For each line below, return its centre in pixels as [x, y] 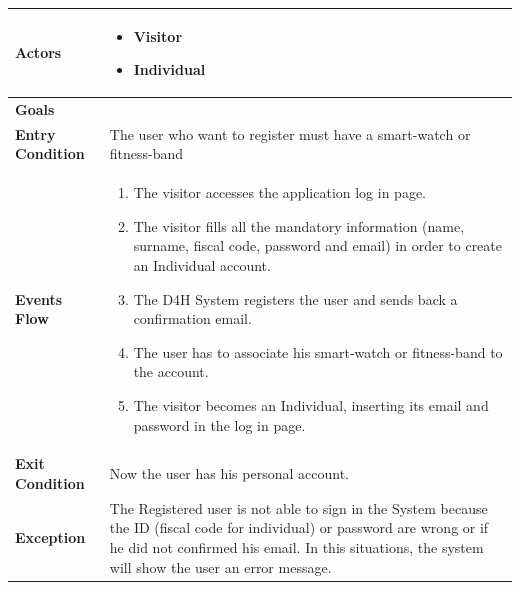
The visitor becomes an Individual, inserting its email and [311, 404]
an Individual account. [202, 265]
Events [39, 298]
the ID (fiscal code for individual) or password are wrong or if [299, 527]
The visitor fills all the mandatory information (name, [299, 225]
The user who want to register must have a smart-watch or [290, 133]
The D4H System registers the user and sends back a [295, 298]
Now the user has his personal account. [229, 473]
